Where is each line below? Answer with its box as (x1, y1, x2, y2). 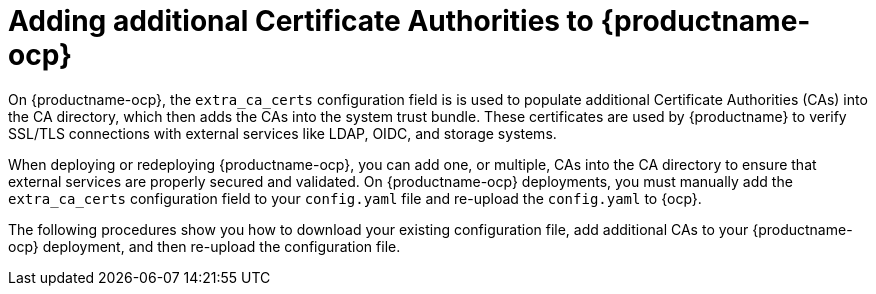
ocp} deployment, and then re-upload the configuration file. (8, 237, 401, 255)
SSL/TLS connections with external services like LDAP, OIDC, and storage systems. (8, 124, 557, 142)
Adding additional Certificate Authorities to (8, 4, 594, 38)
